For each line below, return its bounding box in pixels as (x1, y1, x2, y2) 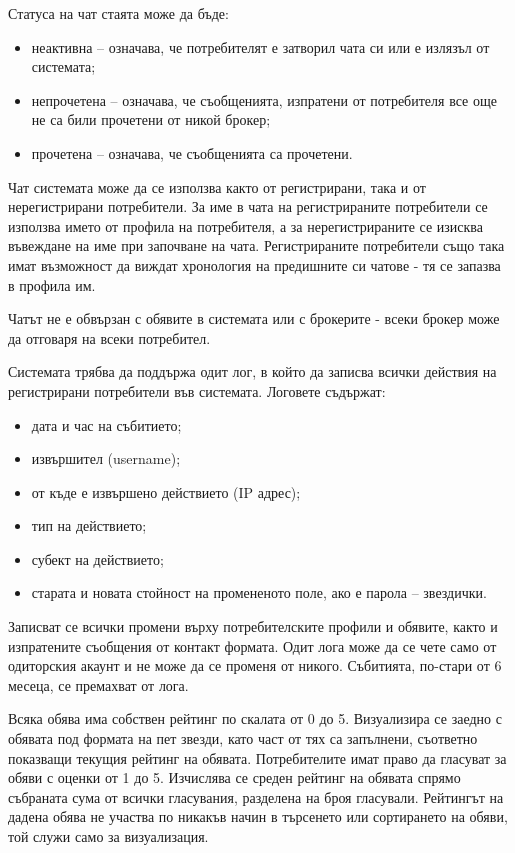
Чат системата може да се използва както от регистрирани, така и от (8, 176, 426, 197)
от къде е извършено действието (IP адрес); (31, 481, 301, 502)
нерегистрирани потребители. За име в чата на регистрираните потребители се (8, 196, 488, 217)
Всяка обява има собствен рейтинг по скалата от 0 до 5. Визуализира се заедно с (8, 708, 502, 729)
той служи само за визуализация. (8, 826, 209, 846)
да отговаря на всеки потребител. (8, 327, 211, 348)
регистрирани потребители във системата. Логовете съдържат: (8, 380, 386, 401)
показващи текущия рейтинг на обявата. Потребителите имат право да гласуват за (8, 747, 507, 768)
